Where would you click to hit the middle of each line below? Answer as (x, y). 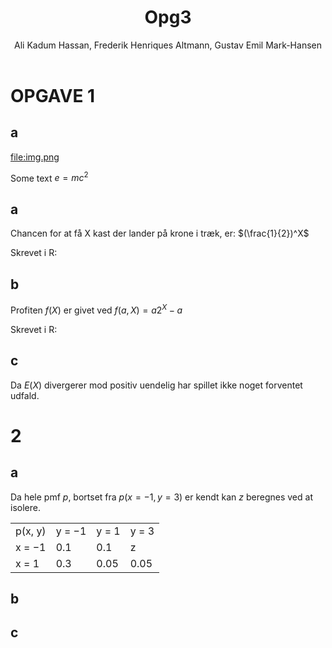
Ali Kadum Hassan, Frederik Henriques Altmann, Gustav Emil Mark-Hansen (168, 45)
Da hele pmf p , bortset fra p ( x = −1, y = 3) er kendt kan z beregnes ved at (161, 497)
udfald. (25, 395)
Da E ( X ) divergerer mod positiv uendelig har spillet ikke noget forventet (156, 385)
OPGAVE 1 (53, 95)
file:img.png (35, 157)
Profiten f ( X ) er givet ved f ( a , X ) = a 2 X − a (96, 309)
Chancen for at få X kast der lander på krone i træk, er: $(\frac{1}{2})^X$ (160, 233)
